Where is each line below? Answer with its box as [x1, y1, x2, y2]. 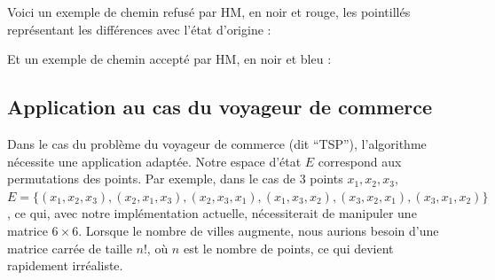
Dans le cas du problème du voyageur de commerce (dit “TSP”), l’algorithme [7, 134, 427, 152]
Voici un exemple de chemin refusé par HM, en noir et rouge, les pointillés [7, 3, 411, 20]
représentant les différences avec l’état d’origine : [7, 19, 271, 38]
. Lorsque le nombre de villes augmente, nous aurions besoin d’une [78, 221, 439, 239]
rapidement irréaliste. [7, 256, 123, 275]
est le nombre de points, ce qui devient [183, 238, 394, 257]
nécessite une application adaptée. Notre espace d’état [7, 152, 302, 170]
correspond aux [318, 152, 402, 170]
